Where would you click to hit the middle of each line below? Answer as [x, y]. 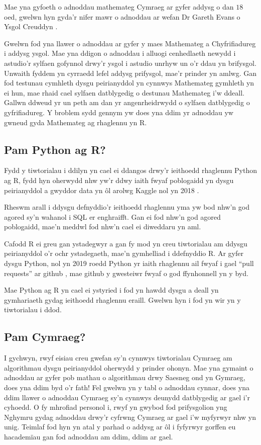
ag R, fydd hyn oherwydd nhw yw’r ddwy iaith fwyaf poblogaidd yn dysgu [119, 180]
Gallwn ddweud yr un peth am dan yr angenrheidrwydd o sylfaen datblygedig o [127, 102]
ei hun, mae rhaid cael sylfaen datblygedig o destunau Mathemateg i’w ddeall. [124, 92]
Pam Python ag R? [55, 149]
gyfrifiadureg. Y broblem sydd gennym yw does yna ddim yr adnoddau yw [119, 112]
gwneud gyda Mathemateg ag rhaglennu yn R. [76, 122]
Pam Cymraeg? [45, 337]
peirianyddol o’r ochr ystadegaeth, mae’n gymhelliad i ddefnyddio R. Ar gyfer [124, 253]
